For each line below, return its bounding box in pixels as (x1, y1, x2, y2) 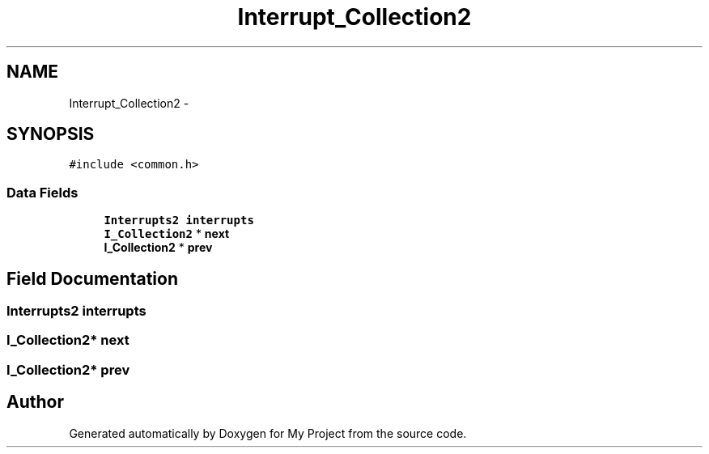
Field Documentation (6, 268, 178, 289)
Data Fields (6, 184, 79, 201)
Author (6, 392, 64, 413)
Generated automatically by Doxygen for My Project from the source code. (69, 426, 467, 440)
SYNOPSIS (6, 124, 95, 145)
